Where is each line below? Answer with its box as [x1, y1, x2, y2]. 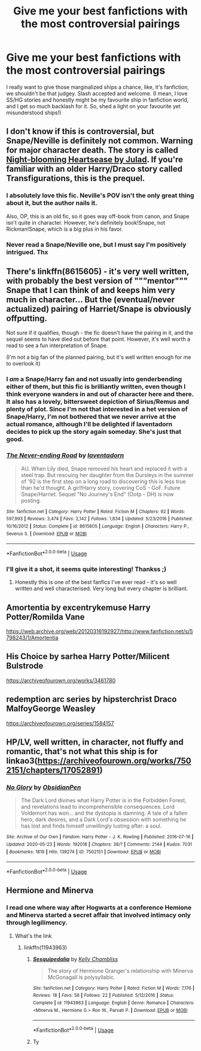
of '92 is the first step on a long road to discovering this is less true [20, 478, 186, 485]
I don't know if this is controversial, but [6, 126, 154, 136]
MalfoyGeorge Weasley [6, 704, 96, 714]
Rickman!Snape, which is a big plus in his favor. [6, 225, 123, 233]
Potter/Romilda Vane [6, 612, 85, 622]
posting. [20, 497, 42, 504]
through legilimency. [6, 918, 68, 927]
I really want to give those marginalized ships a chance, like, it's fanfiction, [6, 83, 190, 91]
